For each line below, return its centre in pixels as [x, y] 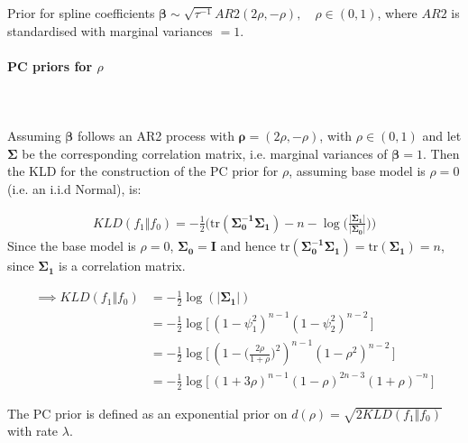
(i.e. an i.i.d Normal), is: [74, 188]
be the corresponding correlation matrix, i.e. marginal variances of [205, 153]
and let [442, 136]
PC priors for [50, 65]
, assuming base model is [357, 171]
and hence [248, 246]
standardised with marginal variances [110, 30]
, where [397, 13]
